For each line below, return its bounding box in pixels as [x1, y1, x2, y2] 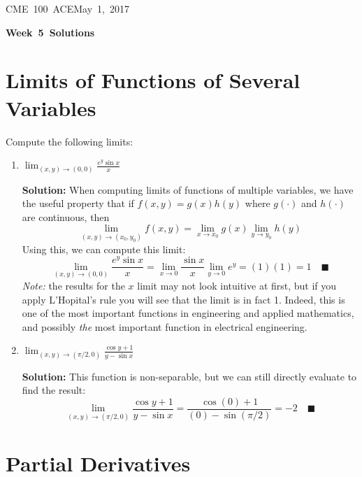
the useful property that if [22, 196, 134, 211]
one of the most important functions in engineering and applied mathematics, [22, 306, 354, 320]
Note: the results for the [22, 278, 125, 292]
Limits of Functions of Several [6, 66, 301, 94]
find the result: [22, 383, 86, 397]
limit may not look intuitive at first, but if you [137, 278, 337, 292]
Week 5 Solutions [6, 24, 95, 39]
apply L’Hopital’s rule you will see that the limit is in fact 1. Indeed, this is [22, 292, 345, 306]
